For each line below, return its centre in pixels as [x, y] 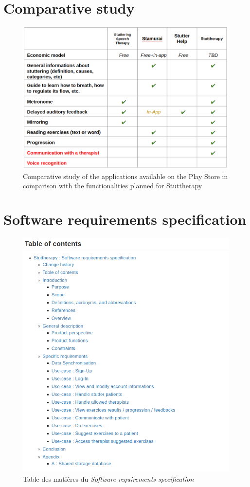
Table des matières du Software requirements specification [108, 478]
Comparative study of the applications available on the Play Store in [125, 176]
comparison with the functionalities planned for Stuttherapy [113, 186]
